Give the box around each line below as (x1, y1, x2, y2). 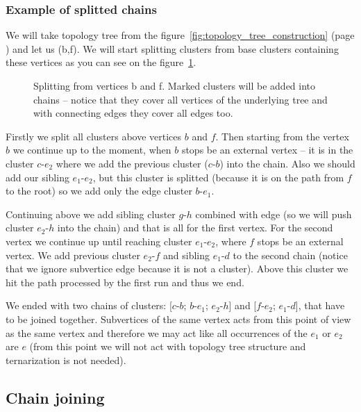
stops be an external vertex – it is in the (181, 142, 353, 157)
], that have (295, 298, 345, 313)
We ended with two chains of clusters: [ (6, 298, 172, 313)
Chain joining (6, 386, 105, 408)
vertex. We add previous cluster (6, 247, 140, 262)
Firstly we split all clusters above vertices (6, 129, 182, 143)
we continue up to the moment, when (12, 142, 171, 157)
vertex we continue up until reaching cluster (6, 233, 192, 248)
